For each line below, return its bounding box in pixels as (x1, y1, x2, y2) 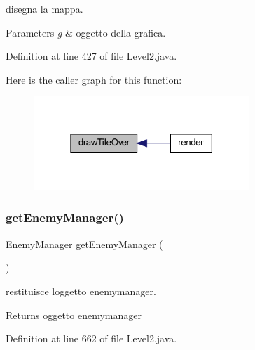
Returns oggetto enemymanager (6, 307, 142, 322)
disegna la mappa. (6, 1, 83, 15)
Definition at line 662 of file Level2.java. (6, 331, 177, 346)
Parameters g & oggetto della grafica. (6, 25, 166, 39)
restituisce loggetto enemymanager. (6, 283, 156, 298)
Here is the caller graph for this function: (6, 72, 182, 86)
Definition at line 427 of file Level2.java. (6, 48, 177, 63)
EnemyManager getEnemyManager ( (6, 236, 163, 251)
